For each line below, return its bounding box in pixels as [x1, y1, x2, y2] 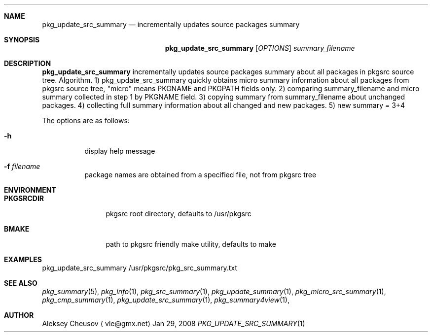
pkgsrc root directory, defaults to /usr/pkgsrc [106, 209, 252, 218]
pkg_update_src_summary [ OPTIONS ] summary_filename [165, 44, 355, 52]
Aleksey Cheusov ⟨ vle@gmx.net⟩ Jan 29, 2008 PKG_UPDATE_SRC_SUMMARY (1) [42, 319, 305, 328]
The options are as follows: [42, 116, 130, 125]
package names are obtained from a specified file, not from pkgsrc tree [84, 170, 317, 179]
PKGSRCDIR [4, 194, 44, 202]
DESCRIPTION [4, 59, 51, 67]
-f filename [4, 162, 40, 170]
